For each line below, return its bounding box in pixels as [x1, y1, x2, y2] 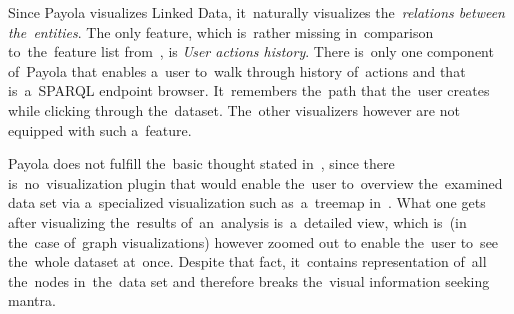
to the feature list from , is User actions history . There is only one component [8, 41, 494, 62]
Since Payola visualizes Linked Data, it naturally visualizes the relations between [8, 2, 505, 22]
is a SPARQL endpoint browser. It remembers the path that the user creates [8, 80, 490, 101]
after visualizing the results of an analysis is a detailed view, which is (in [8, 211, 467, 232]
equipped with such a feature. [8, 119, 192, 140]
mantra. [8, 290, 56, 311]
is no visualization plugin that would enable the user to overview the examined [8, 172, 503, 193]
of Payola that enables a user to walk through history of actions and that [8, 60, 466, 81]
